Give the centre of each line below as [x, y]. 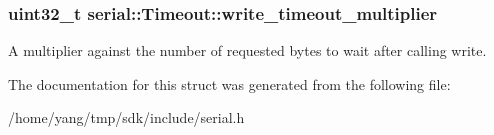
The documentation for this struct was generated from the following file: [229, 83]
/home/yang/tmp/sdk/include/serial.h [126, 117]
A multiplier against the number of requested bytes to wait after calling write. [247, 50]
